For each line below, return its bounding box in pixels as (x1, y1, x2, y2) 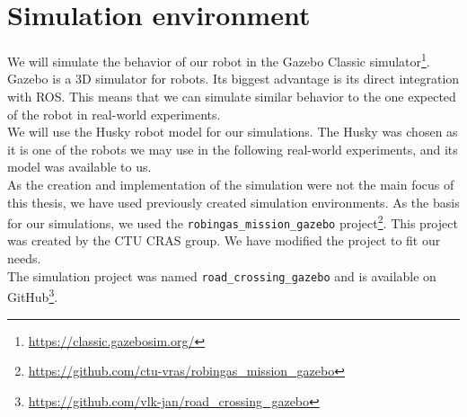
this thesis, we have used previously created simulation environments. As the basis (7, 192, 460, 211)
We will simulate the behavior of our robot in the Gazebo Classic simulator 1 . (7, 49, 430, 70)
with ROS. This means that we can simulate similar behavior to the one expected (7, 86, 456, 105)
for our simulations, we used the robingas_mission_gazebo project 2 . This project (7, 211, 458, 232)
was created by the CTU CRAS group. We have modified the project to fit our (7, 231, 441, 250)
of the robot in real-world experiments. (7, 104, 221, 123)
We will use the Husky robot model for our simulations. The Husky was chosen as (7, 122, 458, 141)
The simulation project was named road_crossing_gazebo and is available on (7, 266, 436, 285)
